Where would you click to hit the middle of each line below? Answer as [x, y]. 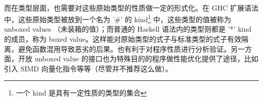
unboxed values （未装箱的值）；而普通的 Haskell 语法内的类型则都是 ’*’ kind [128, 29]
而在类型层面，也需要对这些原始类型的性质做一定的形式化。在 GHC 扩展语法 [131, 7]
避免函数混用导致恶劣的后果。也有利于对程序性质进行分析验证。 [124, 48]
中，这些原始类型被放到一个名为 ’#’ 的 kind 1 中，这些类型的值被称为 [118, 18]
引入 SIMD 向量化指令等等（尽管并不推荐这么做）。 [88, 68]
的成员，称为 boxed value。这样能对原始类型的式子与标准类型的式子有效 [123, 39]
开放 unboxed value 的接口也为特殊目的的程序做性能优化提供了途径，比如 [138, 59]
